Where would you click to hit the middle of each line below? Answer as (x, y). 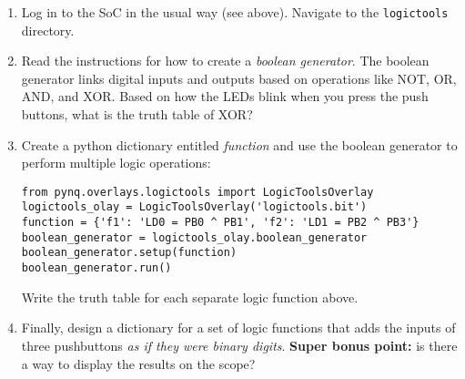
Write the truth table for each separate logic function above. (190, 297)
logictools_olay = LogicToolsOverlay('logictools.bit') (194, 207)
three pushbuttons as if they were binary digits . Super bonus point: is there (239, 345)
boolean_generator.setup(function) (129, 253)
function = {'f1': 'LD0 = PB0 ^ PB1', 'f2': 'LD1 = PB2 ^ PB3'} (220, 223)
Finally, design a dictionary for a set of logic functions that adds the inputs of (238, 328)
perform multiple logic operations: (116, 163)
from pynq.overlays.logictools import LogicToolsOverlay (197, 192)
